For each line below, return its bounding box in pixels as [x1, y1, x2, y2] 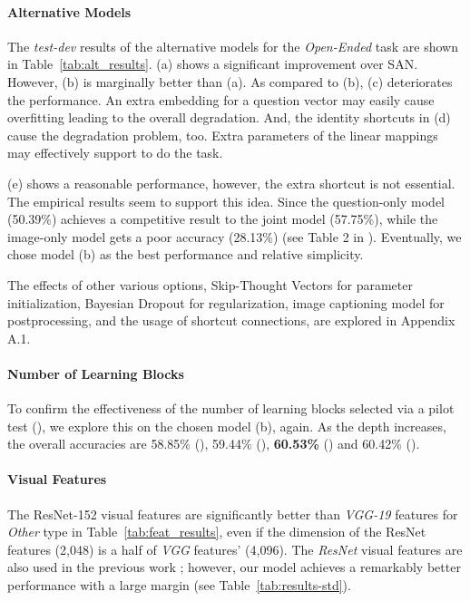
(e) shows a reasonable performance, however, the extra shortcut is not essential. [7, 173, 455, 192]
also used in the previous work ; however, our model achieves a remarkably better [7, 557, 461, 577]
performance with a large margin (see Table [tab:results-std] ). [7, 576, 351, 595]
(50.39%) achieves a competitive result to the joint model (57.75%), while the [7, 209, 438, 228]
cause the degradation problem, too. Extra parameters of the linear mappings [7, 125, 438, 144]
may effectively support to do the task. [7, 143, 223, 162]
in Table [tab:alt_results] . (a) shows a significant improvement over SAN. [7, 54, 418, 73]
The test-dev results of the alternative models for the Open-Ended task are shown [7, 36, 458, 55]
